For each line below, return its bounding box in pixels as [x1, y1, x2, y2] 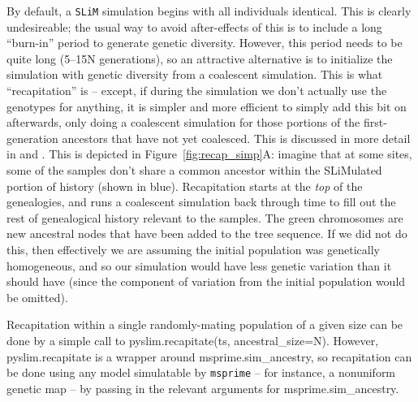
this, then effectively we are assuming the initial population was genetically [6, 240, 380, 257]
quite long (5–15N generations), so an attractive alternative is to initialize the [6, 50, 393, 67]
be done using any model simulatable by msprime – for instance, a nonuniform [6, 364, 396, 381]
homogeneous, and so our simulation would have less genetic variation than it [6, 257, 392, 274]
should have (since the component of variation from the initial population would [6, 273, 406, 290]
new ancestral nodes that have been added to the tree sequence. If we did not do [6, 225, 407, 242]
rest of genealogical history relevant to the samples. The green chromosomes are [6, 209, 403, 226]
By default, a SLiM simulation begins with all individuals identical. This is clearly [6, 2, 412, 19]
